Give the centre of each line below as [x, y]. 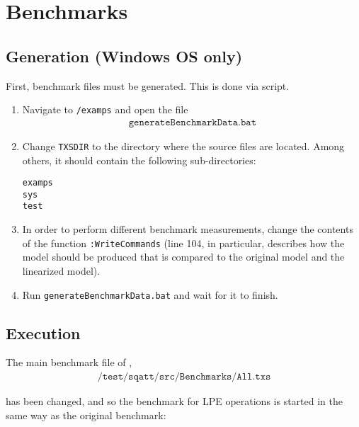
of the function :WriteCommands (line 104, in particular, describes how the [183, 243]
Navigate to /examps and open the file [105, 109]
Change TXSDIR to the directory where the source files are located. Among [183, 146]
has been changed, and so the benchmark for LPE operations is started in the [174, 401]
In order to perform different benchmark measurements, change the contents [188, 229]
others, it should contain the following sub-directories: [139, 160]
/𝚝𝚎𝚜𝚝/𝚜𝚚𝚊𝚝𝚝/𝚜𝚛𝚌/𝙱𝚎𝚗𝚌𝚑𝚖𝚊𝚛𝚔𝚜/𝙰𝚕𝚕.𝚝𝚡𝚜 [184, 376]
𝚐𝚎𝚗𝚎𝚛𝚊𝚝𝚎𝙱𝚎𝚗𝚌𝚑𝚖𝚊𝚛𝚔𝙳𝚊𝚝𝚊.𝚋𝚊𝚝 [193, 122]
